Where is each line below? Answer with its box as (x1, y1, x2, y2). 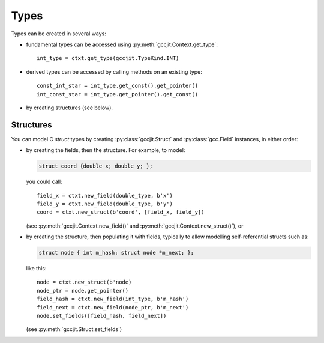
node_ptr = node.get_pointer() (37, 287, 129, 294)
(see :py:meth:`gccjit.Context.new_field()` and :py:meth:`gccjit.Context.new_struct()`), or (26, 222, 244, 229)
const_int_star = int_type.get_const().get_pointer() (37, 82, 198, 90)
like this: (26, 265, 47, 272)
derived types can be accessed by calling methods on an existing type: (26, 68, 202, 75)
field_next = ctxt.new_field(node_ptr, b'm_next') (37, 304, 189, 311)
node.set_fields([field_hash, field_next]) (37, 312, 167, 320)
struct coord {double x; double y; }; (38, 163, 153, 169)
